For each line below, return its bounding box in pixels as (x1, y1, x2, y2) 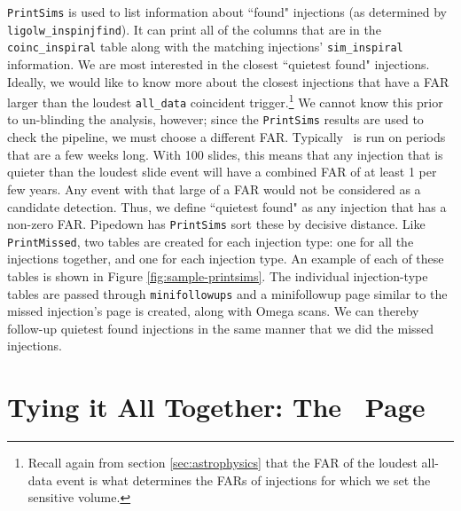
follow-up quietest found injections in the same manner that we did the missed (7, 318, 434, 337)
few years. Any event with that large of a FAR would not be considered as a (7, 179, 421, 198)
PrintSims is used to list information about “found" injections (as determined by (7, 3, 447, 20)
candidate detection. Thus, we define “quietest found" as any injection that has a (7, 197, 447, 216)
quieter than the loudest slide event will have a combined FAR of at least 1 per (7, 162, 437, 181)
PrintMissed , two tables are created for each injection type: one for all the (7, 232, 414, 250)
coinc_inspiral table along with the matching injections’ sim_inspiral (7, 37, 403, 56)
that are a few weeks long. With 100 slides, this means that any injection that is (7, 145, 443, 163)
